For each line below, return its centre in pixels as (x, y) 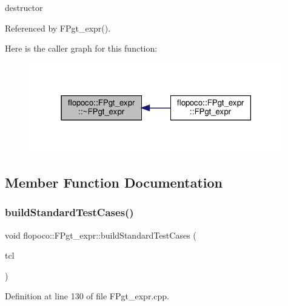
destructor (24, 7)
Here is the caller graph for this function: (81, 48)
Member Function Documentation (114, 182)
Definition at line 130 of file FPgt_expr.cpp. (87, 296)
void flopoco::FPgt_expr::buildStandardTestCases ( (101, 235)
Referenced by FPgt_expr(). (58, 28)
